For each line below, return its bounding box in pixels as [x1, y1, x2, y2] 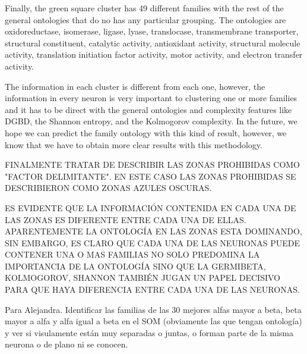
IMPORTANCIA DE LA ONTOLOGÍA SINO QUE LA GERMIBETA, [5, 259, 266, 272]
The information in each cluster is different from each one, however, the [5, 80, 265, 92]
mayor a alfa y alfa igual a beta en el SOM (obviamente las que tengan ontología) [5, 315, 302, 327]
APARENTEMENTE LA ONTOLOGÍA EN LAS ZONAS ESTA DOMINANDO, [5, 225, 302, 237]
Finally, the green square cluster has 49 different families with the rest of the [5, 2, 284, 14]
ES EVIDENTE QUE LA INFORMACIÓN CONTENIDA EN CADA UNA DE [5, 201, 296, 214]
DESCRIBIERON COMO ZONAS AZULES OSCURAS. [5, 181, 212, 194]
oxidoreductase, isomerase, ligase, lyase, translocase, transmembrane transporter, [5, 25, 299, 37]
